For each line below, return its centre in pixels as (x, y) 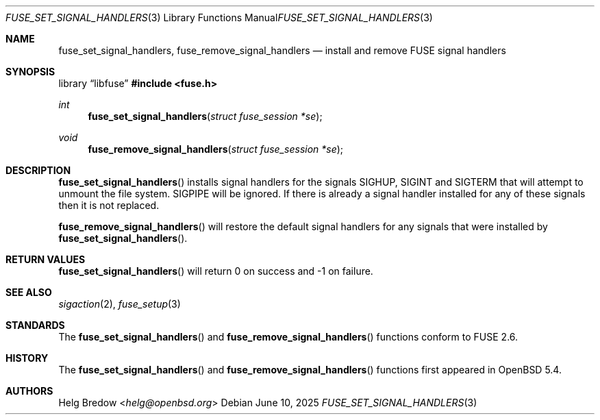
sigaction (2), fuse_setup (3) (120, 304)
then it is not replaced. (109, 205)
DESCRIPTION (38, 170)
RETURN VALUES (46, 259)
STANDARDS (35, 325)
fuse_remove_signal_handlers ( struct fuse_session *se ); (216, 149)
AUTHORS (29, 391)
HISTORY (27, 358)
